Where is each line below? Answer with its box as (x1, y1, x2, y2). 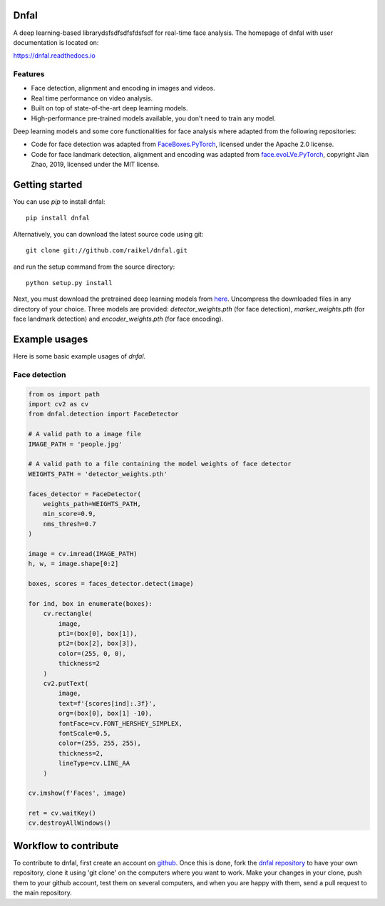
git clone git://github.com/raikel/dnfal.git (26, 247, 188, 254)
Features (13, 69, 45, 79)
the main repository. (13, 888, 73, 897)
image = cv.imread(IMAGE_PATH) (28, 550, 138, 557)
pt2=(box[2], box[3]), (58, 639, 138, 648)
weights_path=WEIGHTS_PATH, (43, 500, 142, 508)
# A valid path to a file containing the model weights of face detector (28, 460, 292, 468)
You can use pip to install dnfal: (13, 197, 106, 206)
